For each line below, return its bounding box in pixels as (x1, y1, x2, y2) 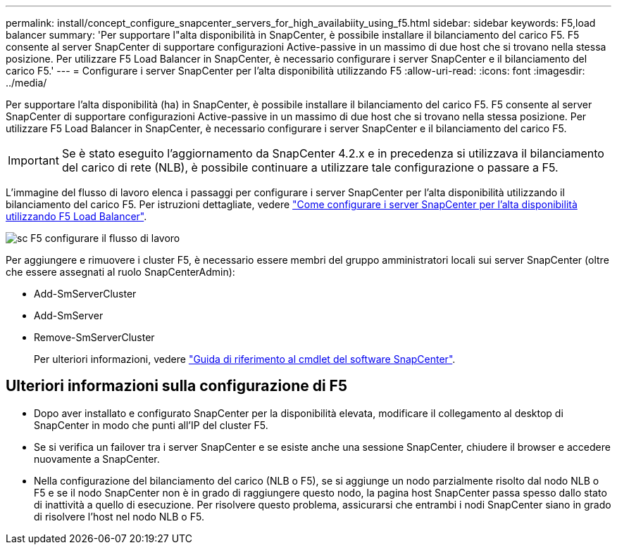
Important (8, 153, 59, 167)
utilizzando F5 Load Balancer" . (6, 210, 147, 222)
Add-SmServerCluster (34, 288, 137, 300)
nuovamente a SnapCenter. (34, 452, 160, 465)
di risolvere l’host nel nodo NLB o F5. (34, 510, 204, 523)
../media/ (6, 77, 47, 89)
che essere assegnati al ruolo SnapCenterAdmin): (6, 266, 235, 278)
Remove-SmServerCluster (34, 331, 155, 343)
